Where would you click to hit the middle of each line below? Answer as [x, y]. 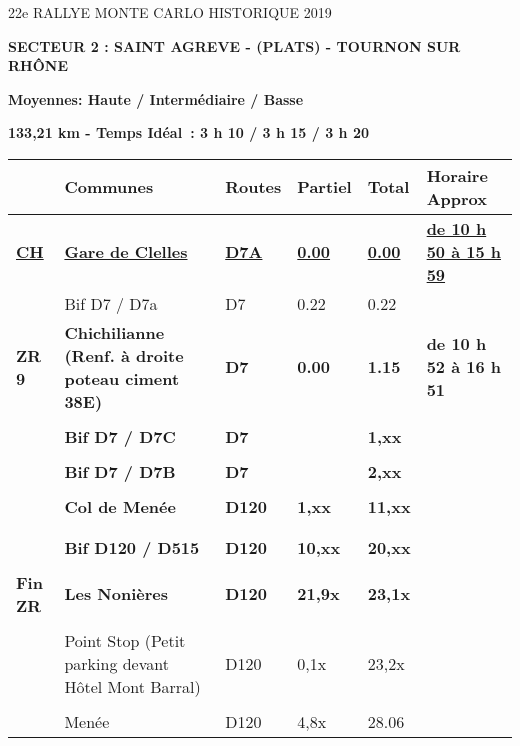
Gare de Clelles [126, 251]
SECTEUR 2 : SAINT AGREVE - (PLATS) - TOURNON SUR [234, 45]
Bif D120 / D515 [132, 547]
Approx [456, 198]
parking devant [116, 663]
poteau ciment [122, 378]
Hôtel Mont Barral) [132, 686]
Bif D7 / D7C [120, 436]
